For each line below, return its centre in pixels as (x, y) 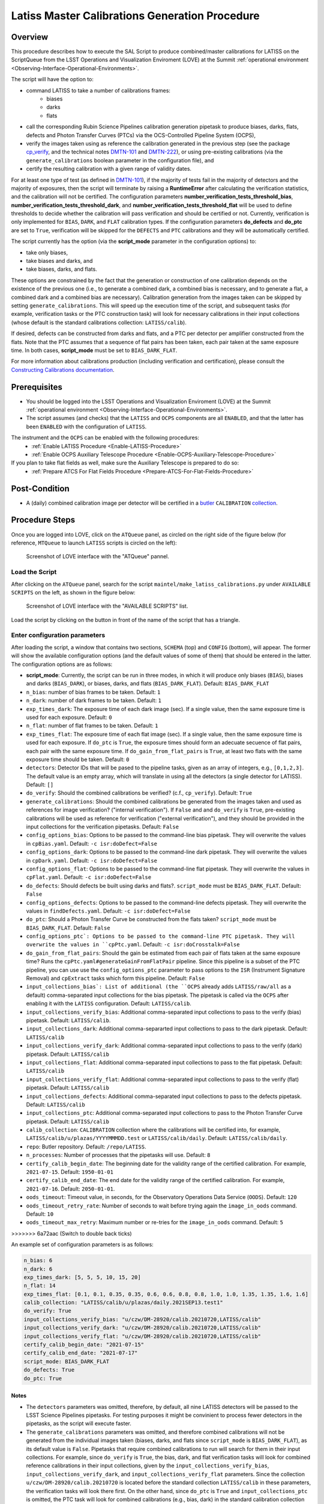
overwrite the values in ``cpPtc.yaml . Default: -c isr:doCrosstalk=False (133, 945)
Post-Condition (40, 488)
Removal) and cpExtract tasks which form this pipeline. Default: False (115, 978)
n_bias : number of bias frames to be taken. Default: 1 (93, 692)
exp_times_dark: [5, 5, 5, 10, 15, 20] (82, 1277)
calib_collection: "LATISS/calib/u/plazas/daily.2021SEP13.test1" (123, 1303)
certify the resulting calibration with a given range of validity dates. (109, 169)
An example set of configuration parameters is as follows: (82, 1245)
